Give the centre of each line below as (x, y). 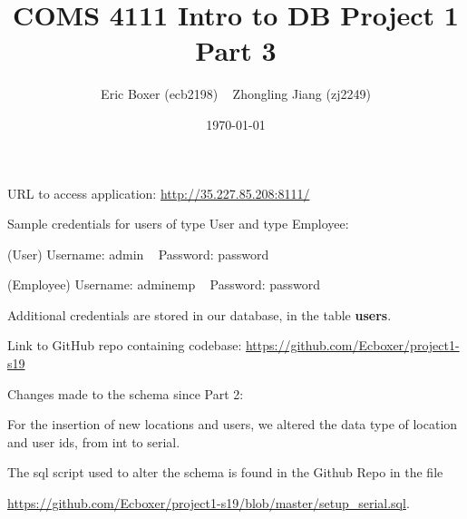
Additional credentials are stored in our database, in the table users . (199, 314)
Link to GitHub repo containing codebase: (125, 345)
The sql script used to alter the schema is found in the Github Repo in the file (225, 472)
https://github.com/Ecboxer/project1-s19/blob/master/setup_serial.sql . (209, 503)
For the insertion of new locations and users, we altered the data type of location (233, 424)
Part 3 (236, 50)
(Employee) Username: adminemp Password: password (164, 284)
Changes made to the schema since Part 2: (126, 393)
